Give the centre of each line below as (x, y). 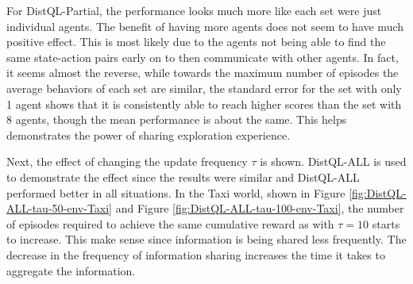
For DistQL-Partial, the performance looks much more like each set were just (194, 10)
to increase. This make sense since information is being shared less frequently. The (206, 239)
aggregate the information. (71, 270)
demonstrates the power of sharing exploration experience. (149, 134)
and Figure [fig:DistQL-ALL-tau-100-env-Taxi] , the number (260, 208)
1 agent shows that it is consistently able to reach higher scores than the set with (204, 104)
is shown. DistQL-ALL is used (333, 161)
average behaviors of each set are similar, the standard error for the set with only (204, 88)
